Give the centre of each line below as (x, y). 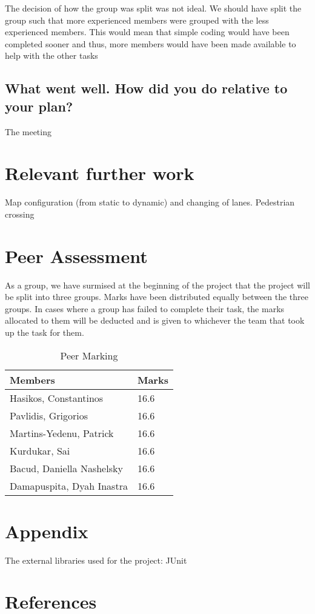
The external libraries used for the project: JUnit (96, 560)
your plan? (39, 106)
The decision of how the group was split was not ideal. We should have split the (153, 8)
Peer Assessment (76, 255)
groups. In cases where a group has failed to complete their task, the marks (145, 308)
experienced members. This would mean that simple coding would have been (147, 32)
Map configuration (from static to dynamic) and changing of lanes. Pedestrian (150, 202)
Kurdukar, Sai (40, 450)
